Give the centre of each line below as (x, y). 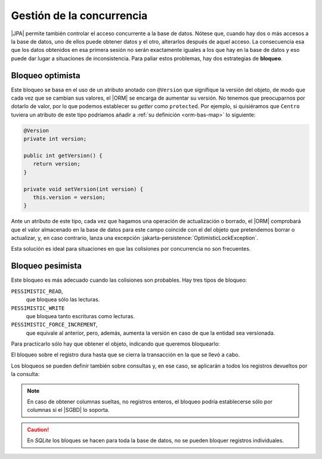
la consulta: (25, 374)
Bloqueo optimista (46, 76)
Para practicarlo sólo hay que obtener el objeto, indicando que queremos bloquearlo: (115, 344)
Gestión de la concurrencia (79, 16)
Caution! (38, 429)
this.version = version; (69, 197)
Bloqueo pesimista (46, 266)
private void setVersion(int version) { (83, 189)
